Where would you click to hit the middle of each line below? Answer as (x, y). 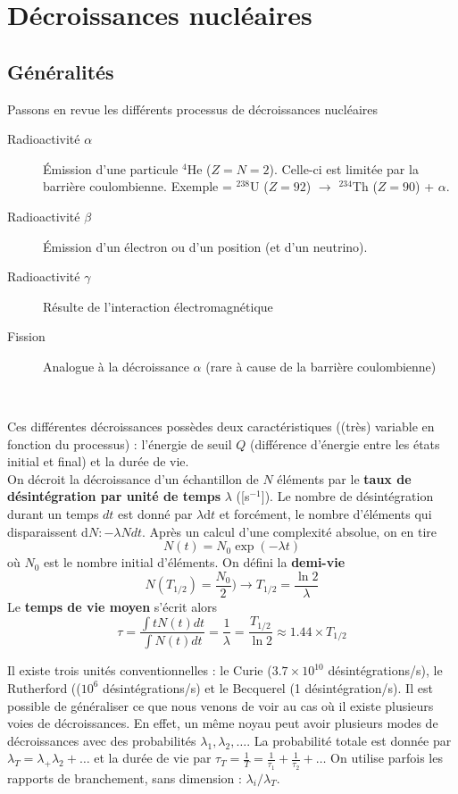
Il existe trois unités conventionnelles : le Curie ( (140, 670)
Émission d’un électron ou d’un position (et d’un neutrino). (205, 246)
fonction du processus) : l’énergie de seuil (120, 443)
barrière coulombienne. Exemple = (137, 186)
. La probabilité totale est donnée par (349, 740)
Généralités (61, 71)
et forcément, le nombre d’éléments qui (325, 514)
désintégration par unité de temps (114, 496)
